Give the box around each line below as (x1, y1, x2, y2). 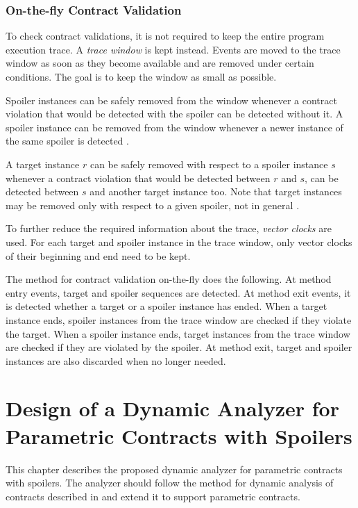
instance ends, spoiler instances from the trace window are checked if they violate (6, 312, 352, 327)
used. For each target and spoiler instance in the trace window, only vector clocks (6, 234, 352, 249)
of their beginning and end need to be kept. (6, 248, 191, 263)
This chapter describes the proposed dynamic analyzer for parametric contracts (6, 461, 343, 476)
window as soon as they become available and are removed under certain (6, 56, 314, 70)
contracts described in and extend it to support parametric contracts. (6, 489, 300, 503)
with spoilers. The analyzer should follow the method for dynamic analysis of (6, 475, 334, 490)
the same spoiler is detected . (6, 133, 129, 148)
